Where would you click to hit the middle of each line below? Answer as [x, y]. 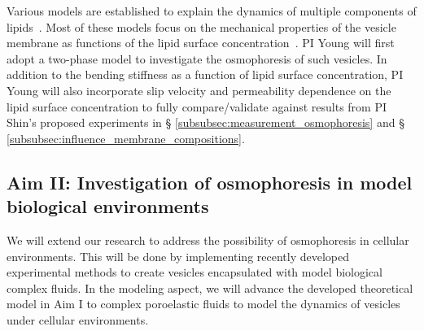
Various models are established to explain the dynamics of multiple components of [212, 11]
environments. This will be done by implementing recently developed [178, 256]
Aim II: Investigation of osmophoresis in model [210, 182]
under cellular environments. [78, 319]
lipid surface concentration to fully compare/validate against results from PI [197, 106]
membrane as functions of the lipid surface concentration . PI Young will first [201, 43]
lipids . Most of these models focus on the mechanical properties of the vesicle [201, 26]
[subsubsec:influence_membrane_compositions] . [126, 138]
